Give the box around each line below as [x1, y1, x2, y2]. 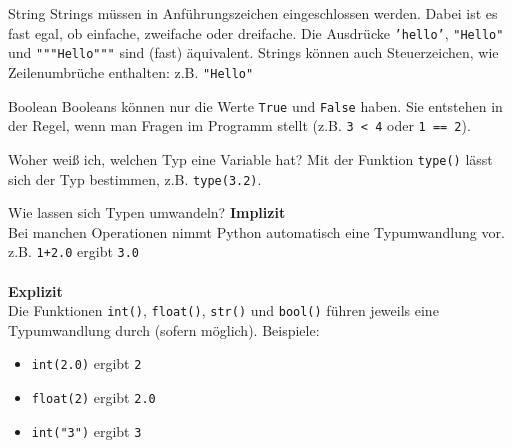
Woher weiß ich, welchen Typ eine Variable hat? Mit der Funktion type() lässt [8, 148, 493, 169]
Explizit [8, 280, 63, 301]
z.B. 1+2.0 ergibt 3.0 [8, 241, 140, 262]
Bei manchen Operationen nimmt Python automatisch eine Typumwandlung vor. [8, 221, 505, 242]
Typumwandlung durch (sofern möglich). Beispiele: [8, 319, 320, 340]
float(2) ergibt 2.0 [31, 387, 156, 408]
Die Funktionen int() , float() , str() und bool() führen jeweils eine [8, 300, 439, 321]
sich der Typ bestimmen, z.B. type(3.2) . [8, 168, 262, 189]
